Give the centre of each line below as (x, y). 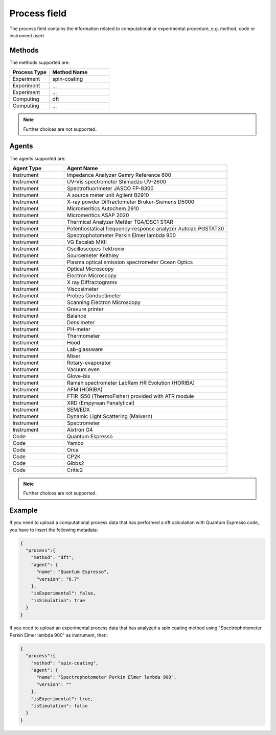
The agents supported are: (38, 158)
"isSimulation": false (59, 706)
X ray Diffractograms (92, 282)
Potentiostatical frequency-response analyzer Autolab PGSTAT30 (145, 228)
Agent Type (27, 168)
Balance (76, 316)
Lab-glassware (85, 349)
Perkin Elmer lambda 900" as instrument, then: (59, 635)
